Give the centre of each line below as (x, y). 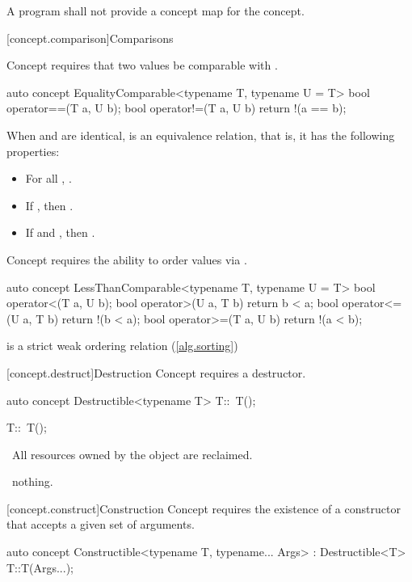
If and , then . (60, 232)
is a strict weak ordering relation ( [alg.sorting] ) (122, 346)
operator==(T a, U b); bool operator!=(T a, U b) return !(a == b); (177, 108)
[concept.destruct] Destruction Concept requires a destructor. (156, 372)
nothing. (32, 481)
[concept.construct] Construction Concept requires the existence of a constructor (204, 508)
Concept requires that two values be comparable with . (142, 65)
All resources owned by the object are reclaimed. (132, 454)
